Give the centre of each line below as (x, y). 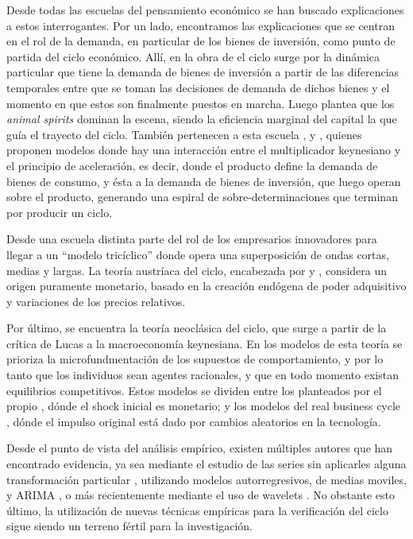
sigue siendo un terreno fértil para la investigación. (129, 526)
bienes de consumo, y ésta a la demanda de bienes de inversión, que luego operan (204, 181)
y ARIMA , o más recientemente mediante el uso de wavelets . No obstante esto (201, 495)
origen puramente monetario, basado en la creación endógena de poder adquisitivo (206, 286)
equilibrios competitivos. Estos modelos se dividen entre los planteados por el (194, 390)
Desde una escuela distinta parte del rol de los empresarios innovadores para (192, 239)
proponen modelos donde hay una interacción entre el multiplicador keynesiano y (204, 150)
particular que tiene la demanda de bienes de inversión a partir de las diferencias (203, 72)
